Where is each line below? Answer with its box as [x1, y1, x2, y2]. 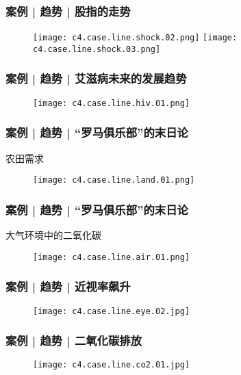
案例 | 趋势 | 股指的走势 [5, 2, 131, 19]
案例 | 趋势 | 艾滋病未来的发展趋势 [5, 70, 187, 87]
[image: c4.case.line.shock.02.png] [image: [33, 33, 238, 43]
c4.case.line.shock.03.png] [33, 44, 161, 54]
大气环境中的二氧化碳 [5, 228, 101, 242]
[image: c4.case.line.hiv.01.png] [33, 98, 190, 108]
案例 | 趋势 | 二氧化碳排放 [5, 332, 142, 349]
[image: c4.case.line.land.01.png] [33, 175, 195, 185]
